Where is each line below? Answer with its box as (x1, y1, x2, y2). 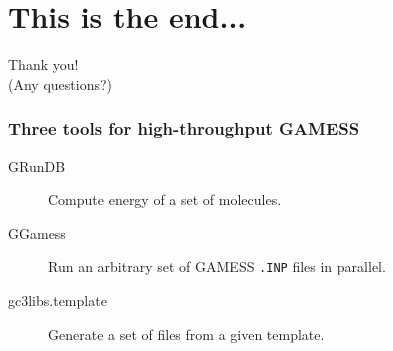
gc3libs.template (8, 289, 107, 310)
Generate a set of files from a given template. (48, 323, 325, 344)
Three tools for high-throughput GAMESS (8, 116, 360, 141)
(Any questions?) (8, 73, 112, 94)
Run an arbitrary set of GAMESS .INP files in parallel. (48, 256, 386, 277)
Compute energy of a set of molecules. (48, 189, 282, 210)
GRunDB (8, 155, 66, 176)
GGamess (8, 222, 66, 243)
